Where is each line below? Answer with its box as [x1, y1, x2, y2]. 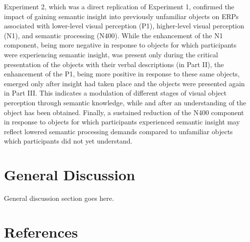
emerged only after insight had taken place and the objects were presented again [4, 78, 245, 88]
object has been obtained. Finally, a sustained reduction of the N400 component [4, 107, 244, 117]
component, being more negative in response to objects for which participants [4, 40, 237, 50]
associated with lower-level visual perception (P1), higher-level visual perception [4, 21, 245, 31]
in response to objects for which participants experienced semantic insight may [4, 117, 240, 127]
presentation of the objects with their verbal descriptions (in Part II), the [4, 59, 224, 69]
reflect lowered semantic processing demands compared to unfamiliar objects [4, 126, 233, 136]
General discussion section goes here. [4, 193, 114, 203]
